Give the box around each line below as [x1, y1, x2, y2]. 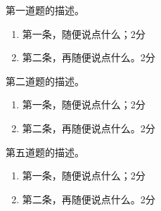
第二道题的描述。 [6, 73, 84, 88]
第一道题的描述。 [6, 3, 84, 17]
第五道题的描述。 [6, 144, 84, 159]
